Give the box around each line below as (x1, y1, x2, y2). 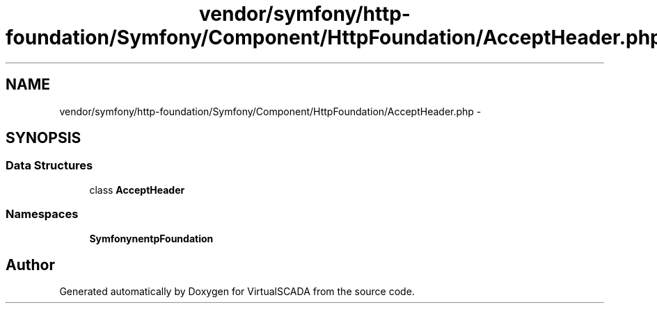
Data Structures (6, 158, 93, 173)
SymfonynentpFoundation (89, 232, 214, 244)
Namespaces (6, 207, 79, 222)
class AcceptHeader (89, 183, 185, 196)
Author (6, 256, 55, 274)
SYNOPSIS (6, 129, 81, 147)
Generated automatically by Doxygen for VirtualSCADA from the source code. (59, 285, 415, 298)
